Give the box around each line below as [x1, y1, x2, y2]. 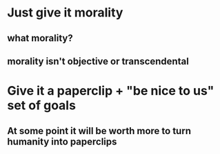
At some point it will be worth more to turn [7, 125, 192, 137]
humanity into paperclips [7, 135, 117, 147]
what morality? [7, 32, 74, 44]
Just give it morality [7, 5, 123, 21]
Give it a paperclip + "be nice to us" [7, 83, 214, 99]
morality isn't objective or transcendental [7, 55, 190, 67]
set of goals [7, 98, 76, 113]
